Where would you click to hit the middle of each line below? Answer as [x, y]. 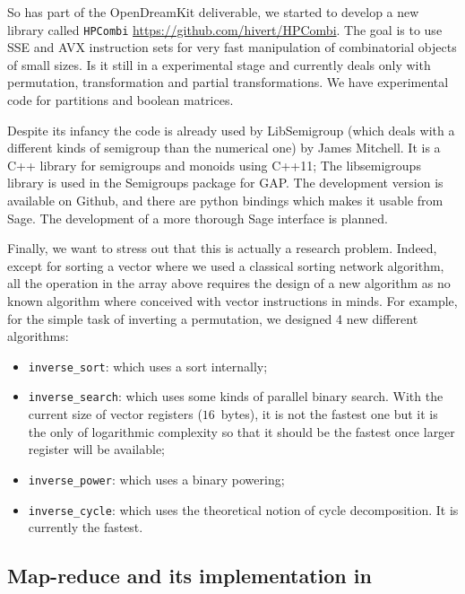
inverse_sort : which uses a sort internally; [148, 366]
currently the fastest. [86, 527]
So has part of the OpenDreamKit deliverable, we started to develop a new [213, 12]
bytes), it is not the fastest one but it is [329, 414]
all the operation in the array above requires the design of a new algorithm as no [229, 283]
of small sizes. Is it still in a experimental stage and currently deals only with [219, 64]
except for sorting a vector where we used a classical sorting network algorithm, [226, 265]
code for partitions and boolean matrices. [121, 100]
